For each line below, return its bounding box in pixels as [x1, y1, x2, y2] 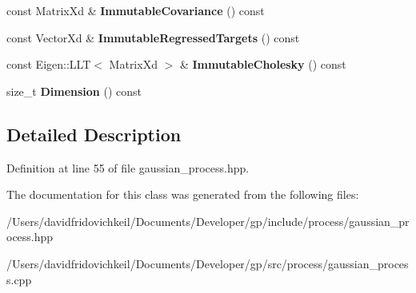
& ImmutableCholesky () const [179, 56, 346, 73]
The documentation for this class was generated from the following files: [6, 186, 359, 203]
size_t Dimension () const [6, 82, 142, 99]
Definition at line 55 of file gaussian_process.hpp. [6, 159, 250, 176]
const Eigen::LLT [6, 56, 91, 73]
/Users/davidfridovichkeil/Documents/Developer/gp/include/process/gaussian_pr [6, 212, 410, 229]
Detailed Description [6, 121, 182, 146]
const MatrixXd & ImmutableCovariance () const [6, 2, 265, 18]
